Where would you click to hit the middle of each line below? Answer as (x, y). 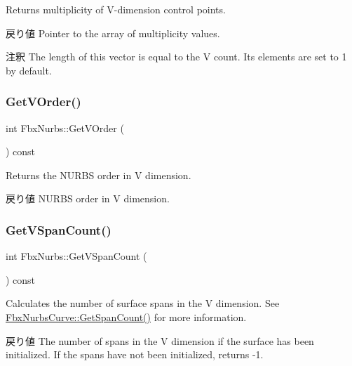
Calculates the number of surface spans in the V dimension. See (143, 303)
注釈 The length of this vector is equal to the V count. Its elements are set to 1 (176, 57)
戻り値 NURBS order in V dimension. (88, 198)
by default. (29, 70)
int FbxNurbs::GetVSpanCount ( (76, 256)
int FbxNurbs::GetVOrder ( (65, 128)
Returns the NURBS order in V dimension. (99, 175)
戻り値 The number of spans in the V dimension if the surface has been (160, 340)
